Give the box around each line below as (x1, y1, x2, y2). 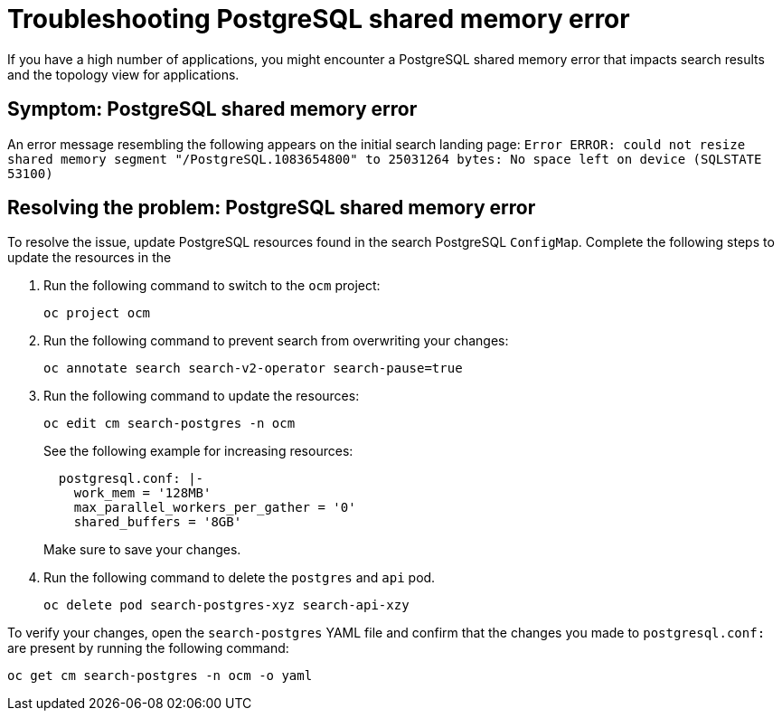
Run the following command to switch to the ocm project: (43, 278, 381, 294)
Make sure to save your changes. (43, 542, 241, 558)
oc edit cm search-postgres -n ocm (43, 416, 296, 431)
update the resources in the (7, 250, 172, 266)
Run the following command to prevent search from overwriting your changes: (43, 333, 509, 349)
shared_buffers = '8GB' (73, 515, 242, 530)
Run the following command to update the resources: (43, 388, 360, 404)
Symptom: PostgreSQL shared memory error (7, 98, 418, 121)
